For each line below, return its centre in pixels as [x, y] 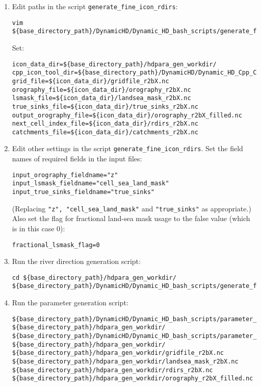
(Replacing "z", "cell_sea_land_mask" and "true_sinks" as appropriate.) [132, 208]
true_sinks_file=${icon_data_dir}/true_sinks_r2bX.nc [105, 106]
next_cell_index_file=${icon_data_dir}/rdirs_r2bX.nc [105, 124]
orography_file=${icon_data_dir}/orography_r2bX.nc [101, 90]
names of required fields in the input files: [77, 159]
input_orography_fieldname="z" [65, 175]
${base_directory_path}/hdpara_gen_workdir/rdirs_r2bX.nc [112, 370]
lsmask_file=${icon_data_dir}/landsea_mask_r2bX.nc [101, 98]
